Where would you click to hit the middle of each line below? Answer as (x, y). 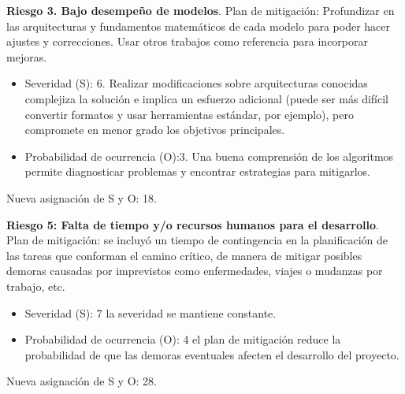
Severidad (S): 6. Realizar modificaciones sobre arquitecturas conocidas (196, 83)
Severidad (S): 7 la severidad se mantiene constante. (150, 312)
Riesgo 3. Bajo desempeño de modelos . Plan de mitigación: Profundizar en (201, 10)
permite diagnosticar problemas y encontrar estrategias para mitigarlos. (197, 171)
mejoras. (27, 56)
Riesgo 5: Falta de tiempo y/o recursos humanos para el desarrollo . (193, 224)
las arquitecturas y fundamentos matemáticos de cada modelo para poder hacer (198, 26)
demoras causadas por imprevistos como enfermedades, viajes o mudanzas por (195, 271)
